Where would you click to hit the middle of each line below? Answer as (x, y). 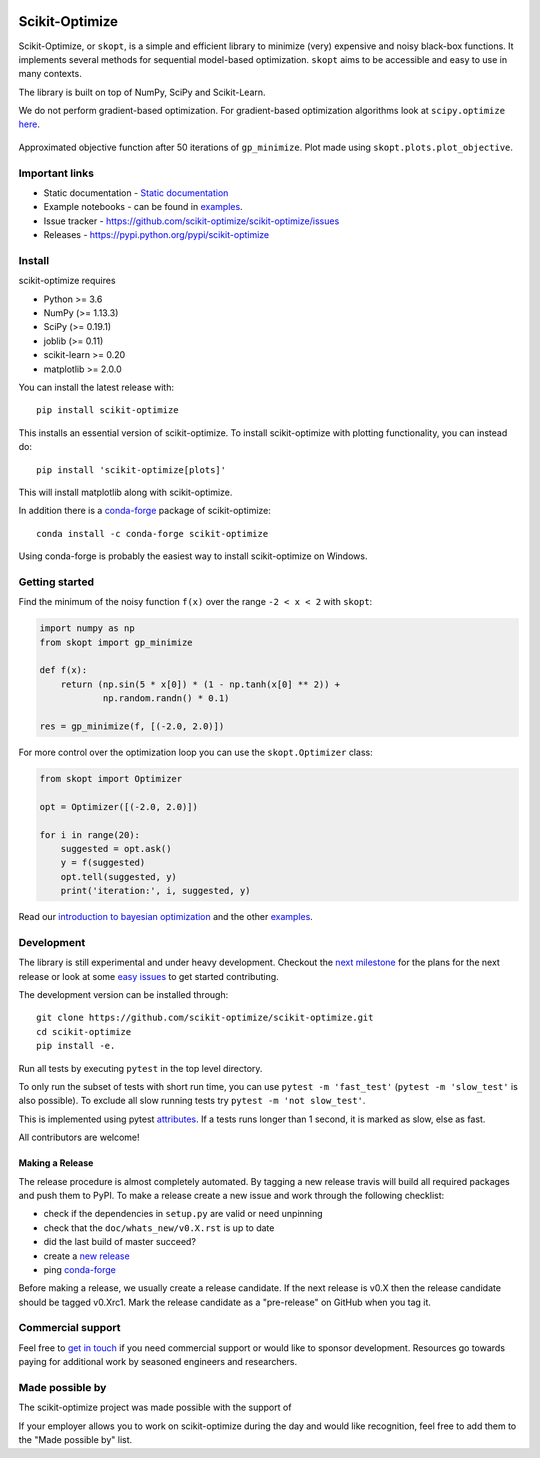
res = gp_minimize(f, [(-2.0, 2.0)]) (132, 726)
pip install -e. (76, 1046)
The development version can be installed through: (123, 995)
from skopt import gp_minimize (116, 642)
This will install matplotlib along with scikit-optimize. (125, 492)
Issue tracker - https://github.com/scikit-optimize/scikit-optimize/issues (191, 221)
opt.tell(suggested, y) (118, 876)
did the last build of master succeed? (120, 1242)
